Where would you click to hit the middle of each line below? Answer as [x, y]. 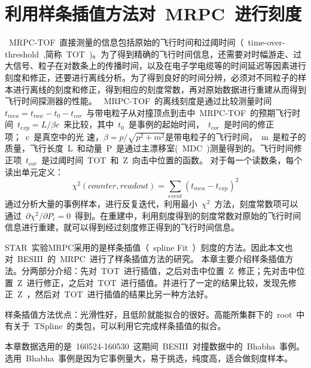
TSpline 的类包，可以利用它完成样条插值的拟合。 [130, 326]
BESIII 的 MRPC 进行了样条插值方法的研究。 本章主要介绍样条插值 [151, 259]
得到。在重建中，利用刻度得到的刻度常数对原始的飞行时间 [188, 215]
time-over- [266, 42]
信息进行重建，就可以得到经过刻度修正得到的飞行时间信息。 [122, 227]
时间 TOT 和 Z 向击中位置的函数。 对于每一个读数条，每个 [185, 160]
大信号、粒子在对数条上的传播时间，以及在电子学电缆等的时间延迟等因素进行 [155, 66]
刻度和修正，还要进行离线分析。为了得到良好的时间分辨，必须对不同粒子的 [151, 77]
